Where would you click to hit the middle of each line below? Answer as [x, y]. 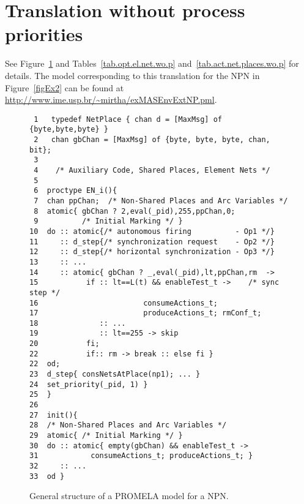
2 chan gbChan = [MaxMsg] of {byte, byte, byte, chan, [152, 140]
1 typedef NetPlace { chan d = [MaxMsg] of [128, 119]
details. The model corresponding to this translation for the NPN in [132, 75]
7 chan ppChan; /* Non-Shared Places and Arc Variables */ [161, 201]
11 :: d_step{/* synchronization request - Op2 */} [152, 242]
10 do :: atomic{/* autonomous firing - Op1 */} [152, 231]
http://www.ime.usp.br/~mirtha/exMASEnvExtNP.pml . [111, 100]
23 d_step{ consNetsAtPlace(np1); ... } [115, 374]
